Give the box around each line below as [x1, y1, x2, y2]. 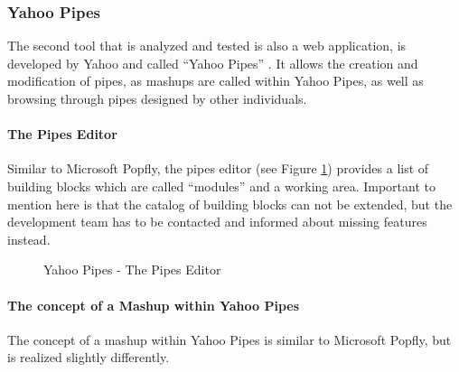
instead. [7, 229, 51, 248]
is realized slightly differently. [7, 348, 170, 367]
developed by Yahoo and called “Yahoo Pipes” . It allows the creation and [7, 53, 418, 72]
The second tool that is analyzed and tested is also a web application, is [7, 36, 407, 55]
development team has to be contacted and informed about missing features [7, 212, 427, 231]
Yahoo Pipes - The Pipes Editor [43, 260, 221, 279]
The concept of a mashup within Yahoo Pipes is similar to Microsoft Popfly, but [7, 330, 452, 349]
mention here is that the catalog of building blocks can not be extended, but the [7, 194, 453, 213]
